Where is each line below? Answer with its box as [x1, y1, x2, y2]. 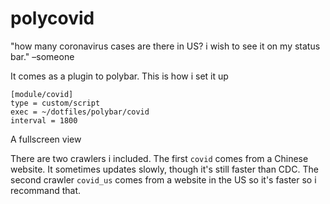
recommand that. [10, 184, 82, 196]
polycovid [10, 7, 95, 30]
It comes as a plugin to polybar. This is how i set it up [10, 70, 229, 82]
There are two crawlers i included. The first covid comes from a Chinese [10, 152, 309, 164]
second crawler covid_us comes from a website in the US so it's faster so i [10, 173, 317, 186]
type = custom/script [10, 98, 101, 108]
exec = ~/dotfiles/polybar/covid [10, 107, 150, 117]
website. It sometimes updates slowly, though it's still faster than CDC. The [10, 163, 319, 175]
